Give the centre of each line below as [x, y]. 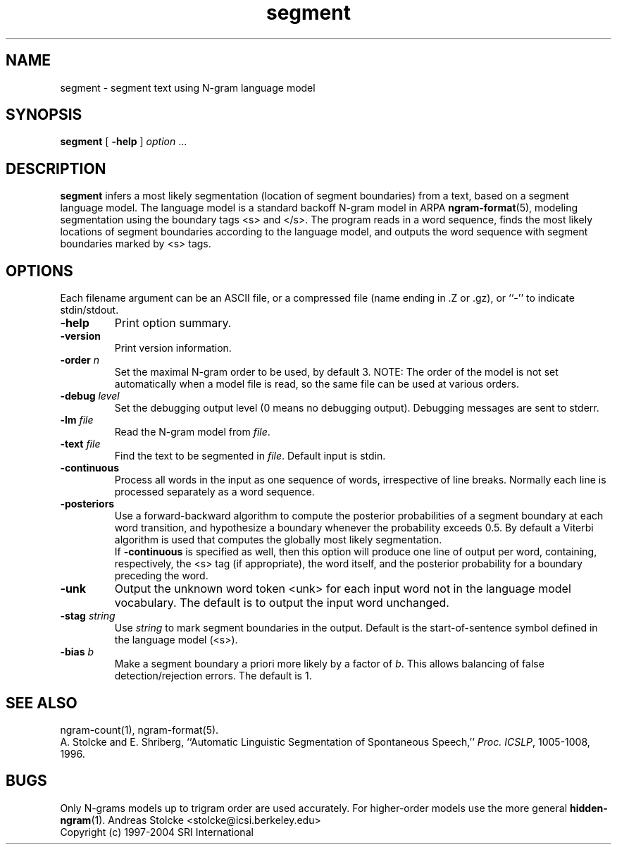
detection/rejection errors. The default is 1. [213, 676]
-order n [80, 360]
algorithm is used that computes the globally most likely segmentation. [278, 540]
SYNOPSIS [44, 115]
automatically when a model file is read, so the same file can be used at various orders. [317, 384]
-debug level [90, 396]
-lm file [77, 420]
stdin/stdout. [89, 310]
